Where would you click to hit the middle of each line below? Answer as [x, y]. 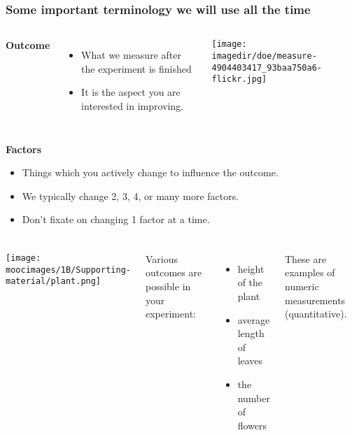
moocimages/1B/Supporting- [68, 270]
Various [162, 258]
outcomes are [174, 272]
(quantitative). [316, 314]
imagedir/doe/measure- [264, 56]
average [254, 319]
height [251, 268]
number [254, 398]
